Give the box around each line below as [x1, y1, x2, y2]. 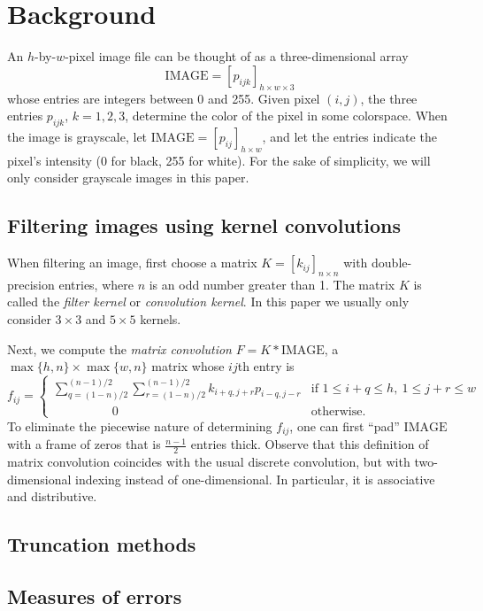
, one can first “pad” [289, 416, 400, 435]
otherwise [310, 405, 363, 418]
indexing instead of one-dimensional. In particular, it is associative [75, 469, 435, 488]
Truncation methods [7, 530, 196, 558]
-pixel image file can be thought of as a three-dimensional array [65, 47, 409, 66]
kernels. [140, 310, 181, 329]
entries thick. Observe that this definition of [190, 435, 429, 453]
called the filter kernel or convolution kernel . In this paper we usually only [7, 292, 410, 311]
